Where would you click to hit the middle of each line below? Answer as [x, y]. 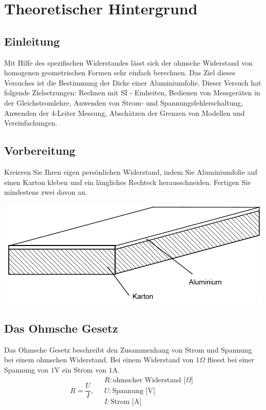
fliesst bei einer [231, 360]
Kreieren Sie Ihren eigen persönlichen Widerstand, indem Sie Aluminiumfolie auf [131, 171]
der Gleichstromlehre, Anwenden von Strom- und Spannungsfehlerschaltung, [124, 102]
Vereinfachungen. [31, 123]
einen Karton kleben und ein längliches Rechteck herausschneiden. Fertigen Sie [128, 182]
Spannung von [26, 370]
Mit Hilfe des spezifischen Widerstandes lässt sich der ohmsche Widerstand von [128, 62]
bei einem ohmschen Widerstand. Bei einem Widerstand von [99, 360]
